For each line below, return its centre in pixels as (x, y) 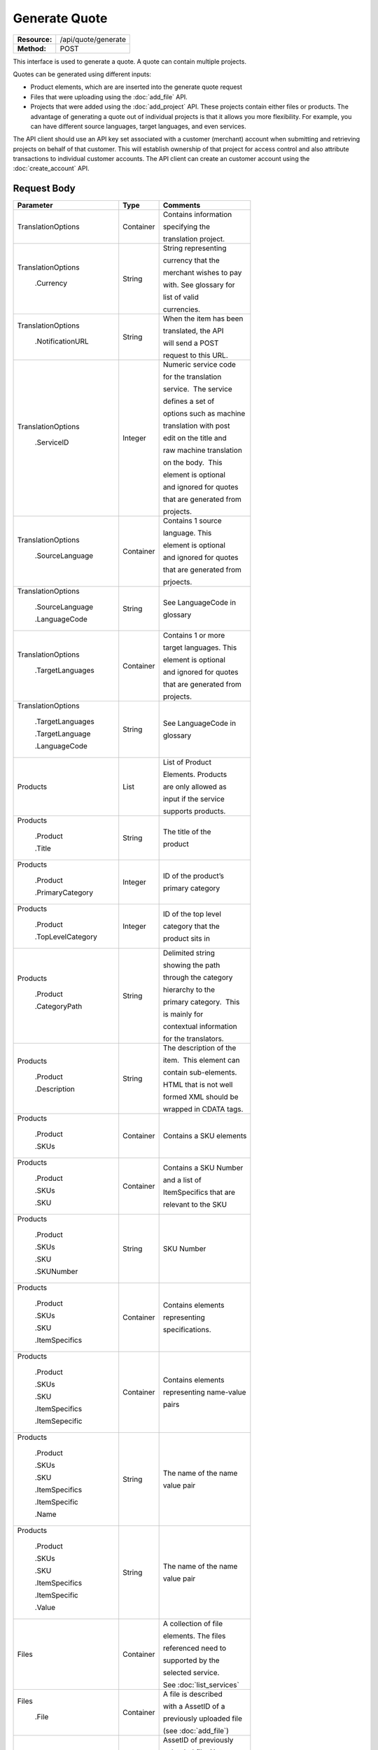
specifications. (187, 1330)
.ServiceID (52, 442)
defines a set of (189, 401)
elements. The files (194, 1636)
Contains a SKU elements (205, 1136)
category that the (191, 926)
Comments (182, 205)
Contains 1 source (192, 521)
